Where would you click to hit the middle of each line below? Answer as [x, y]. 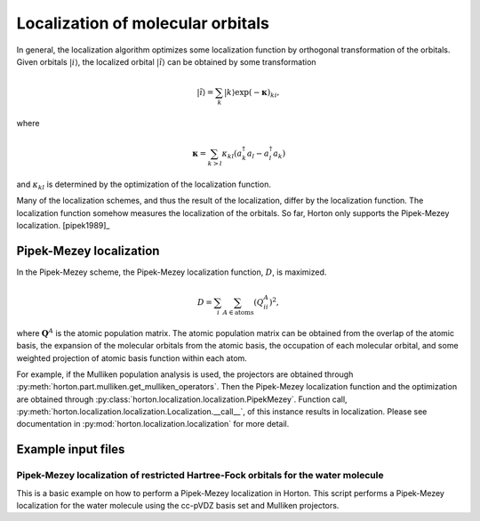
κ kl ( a [232, 154]
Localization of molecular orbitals [143, 23]
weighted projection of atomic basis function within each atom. [132, 358]
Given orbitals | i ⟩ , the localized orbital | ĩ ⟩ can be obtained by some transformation [166, 61]
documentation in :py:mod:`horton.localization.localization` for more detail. [153, 424]
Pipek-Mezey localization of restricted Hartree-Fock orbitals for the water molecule [200, 476]
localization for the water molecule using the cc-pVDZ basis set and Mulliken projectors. [178, 506]
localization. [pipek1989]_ [63, 225]
